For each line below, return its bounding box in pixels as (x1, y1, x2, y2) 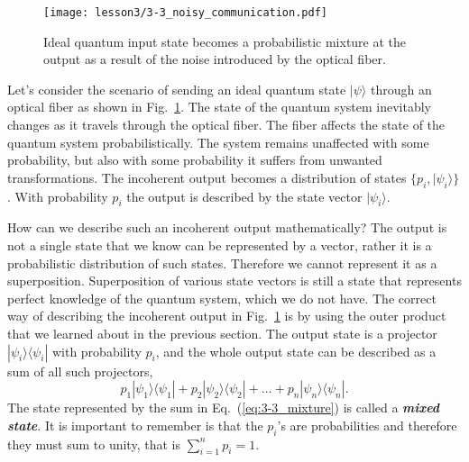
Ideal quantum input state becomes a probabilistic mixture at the (43, 32, 407, 50)
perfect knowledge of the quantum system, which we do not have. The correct (7, 288, 437, 307)
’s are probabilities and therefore (277, 415, 457, 434)
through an (370, 79, 432, 98)
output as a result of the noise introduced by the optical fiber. (43, 50, 386, 68)
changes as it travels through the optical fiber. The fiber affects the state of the (7, 115, 446, 134)
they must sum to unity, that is (7, 434, 180, 453)
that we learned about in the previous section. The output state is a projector (7, 323, 437, 342)
